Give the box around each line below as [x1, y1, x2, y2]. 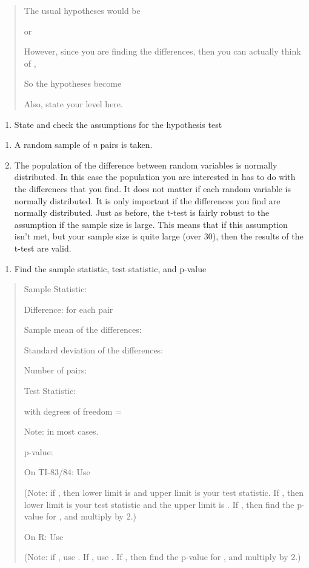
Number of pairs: [24, 364, 87, 376]
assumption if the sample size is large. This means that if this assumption [14, 218, 288, 230]
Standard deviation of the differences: [24, 343, 164, 356]
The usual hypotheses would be [24, 4, 141, 16]
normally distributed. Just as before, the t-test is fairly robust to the [14, 206, 270, 219]
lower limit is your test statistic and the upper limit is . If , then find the [24, 498, 294, 510]
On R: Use [24, 530, 64, 543]
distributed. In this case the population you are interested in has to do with [14, 170, 296, 183]
